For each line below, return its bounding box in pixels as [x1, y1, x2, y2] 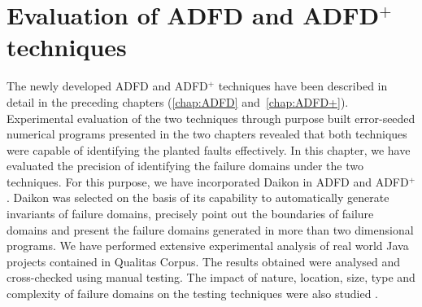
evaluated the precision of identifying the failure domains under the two [7, 157, 363, 174]
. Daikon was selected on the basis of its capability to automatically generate [7, 189, 389, 206]
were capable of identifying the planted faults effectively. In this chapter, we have [7, 141, 411, 158]
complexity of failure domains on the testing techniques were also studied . [7, 285, 379, 302]
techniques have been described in [218, 77, 388, 94]
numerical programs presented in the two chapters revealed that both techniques [7, 125, 407, 143]
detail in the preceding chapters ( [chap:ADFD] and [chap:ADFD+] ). [7, 93, 349, 110]
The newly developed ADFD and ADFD [7, 77, 208, 94]
